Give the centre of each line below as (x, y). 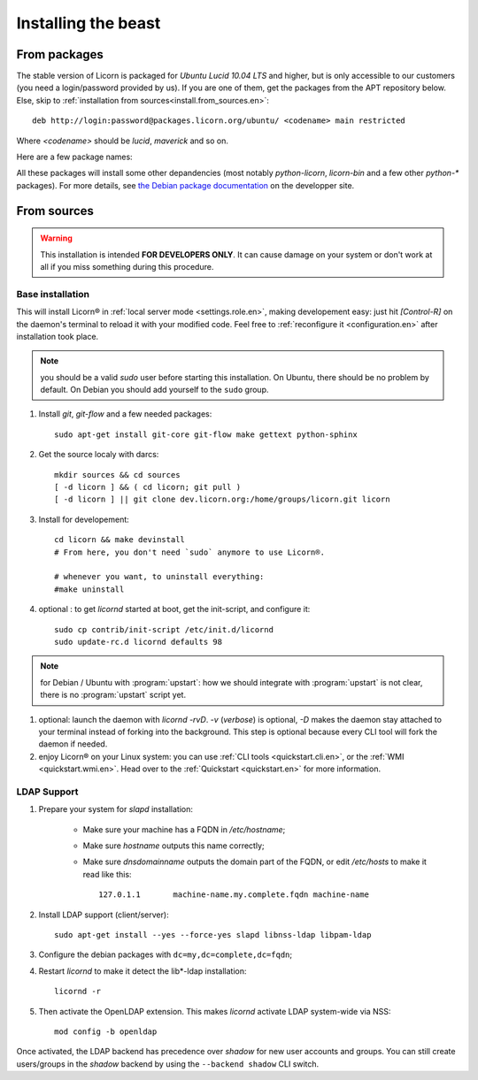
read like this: (107, 874)
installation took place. (58, 336)
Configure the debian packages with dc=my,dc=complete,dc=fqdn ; (165, 954)
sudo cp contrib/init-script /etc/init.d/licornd (164, 629)
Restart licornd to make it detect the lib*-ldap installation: (143, 971)
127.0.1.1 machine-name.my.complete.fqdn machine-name (234, 895)
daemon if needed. (73, 744)
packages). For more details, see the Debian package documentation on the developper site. (185, 185)
